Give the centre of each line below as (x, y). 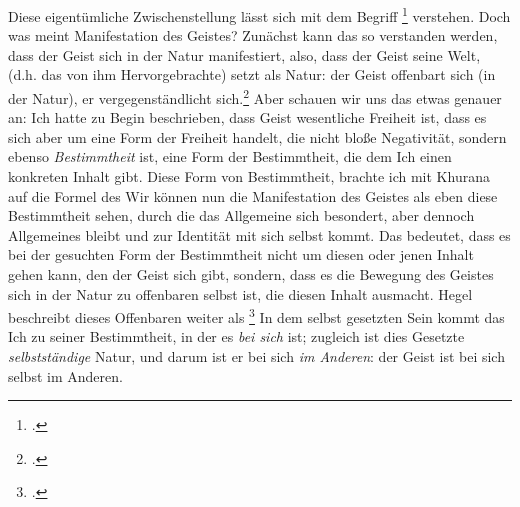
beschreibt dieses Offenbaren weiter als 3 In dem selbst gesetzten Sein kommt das (256, 315)
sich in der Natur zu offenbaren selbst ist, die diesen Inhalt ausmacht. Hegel (240, 293)
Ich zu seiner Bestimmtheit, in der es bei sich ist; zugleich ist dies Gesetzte (236, 336)
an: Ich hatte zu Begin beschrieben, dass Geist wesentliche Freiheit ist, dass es (247, 117)
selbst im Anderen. (65, 375)
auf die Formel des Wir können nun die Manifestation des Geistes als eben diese (253, 195)
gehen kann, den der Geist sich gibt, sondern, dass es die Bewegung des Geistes (251, 274)
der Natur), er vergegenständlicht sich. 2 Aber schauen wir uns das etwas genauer (255, 96)
